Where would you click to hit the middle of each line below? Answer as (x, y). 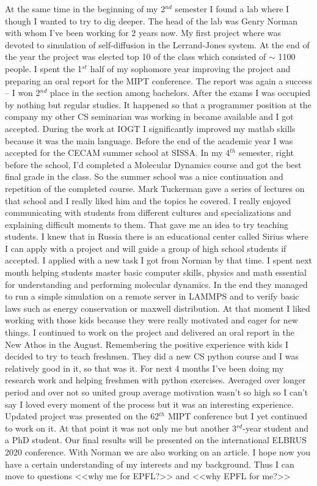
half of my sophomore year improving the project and (190, 68)
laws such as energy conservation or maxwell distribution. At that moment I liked (158, 308)
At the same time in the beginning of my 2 (85, 9)
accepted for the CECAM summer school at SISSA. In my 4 (118, 153)
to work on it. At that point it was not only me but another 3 (121, 428)
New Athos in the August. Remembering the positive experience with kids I (147, 344)
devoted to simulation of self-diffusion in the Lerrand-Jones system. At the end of (157, 44)
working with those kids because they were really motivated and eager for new (151, 320)
